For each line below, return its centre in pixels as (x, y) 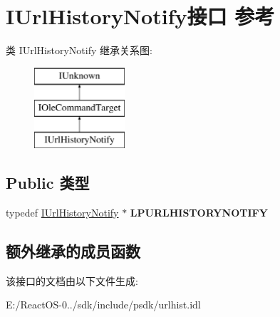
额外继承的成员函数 (73, 250)
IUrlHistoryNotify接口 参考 (140, 16)
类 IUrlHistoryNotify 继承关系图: (79, 50)
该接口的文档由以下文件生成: (72, 280)
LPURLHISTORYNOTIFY (199, 212)
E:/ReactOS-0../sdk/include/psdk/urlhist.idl (103, 305)
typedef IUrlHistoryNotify (62, 212)
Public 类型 (48, 183)
